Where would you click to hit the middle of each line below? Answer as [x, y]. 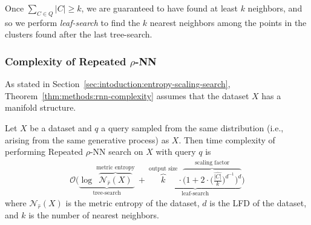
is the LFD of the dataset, [258, 203]
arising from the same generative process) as [87, 139]
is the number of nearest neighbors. [94, 214]
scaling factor [212, 163]
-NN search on [116, 152]
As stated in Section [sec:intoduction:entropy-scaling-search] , [118, 84]
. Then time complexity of [227, 139]
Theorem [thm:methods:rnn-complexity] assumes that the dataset [127, 95]
